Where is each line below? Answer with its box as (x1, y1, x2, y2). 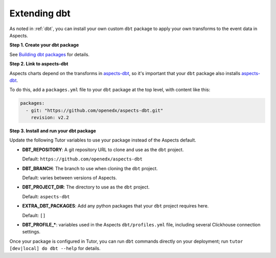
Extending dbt (9, 8, 71, 19)
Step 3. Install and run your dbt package (9, 128, 97, 134)
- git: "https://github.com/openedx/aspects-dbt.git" (26, 107, 164, 113)
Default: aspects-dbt (22, 193, 70, 199)
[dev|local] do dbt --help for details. (9, 245, 101, 251)
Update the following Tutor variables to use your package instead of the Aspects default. (9, 137, 196, 143)
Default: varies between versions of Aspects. (22, 174, 117, 181)
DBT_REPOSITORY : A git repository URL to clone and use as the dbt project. (22, 146, 184, 153)
